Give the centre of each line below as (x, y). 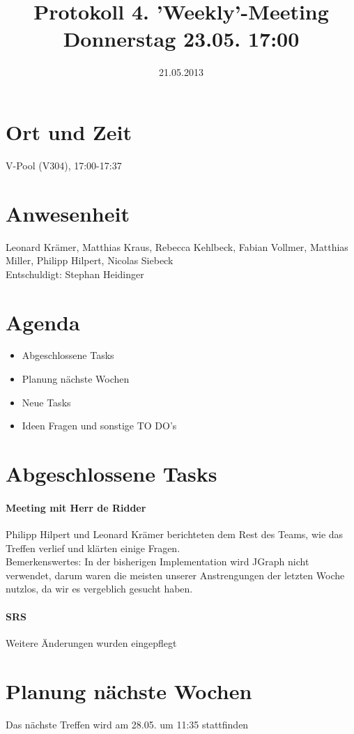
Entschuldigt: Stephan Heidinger (75, 274)
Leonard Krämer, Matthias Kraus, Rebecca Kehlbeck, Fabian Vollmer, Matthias (177, 246)
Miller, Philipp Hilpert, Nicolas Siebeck (90, 260)
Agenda (43, 322)
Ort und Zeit (69, 131)
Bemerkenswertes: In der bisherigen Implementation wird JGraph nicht (157, 561)
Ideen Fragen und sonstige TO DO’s (99, 426)
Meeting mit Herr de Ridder (76, 507)
